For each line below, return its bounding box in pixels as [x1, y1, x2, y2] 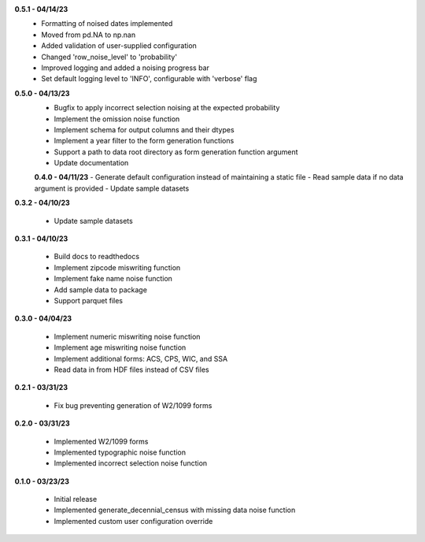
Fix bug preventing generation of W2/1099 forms [54, 400, 213, 410]
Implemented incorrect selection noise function [54, 458, 208, 468]
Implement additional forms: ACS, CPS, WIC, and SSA [54, 354, 228, 363]
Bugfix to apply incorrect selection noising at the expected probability [54, 103, 280, 113]
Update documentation [54, 158, 129, 168]
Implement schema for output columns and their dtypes [54, 124, 235, 134]
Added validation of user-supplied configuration [41, 41, 197, 50]
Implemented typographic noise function [54, 447, 187, 457]
